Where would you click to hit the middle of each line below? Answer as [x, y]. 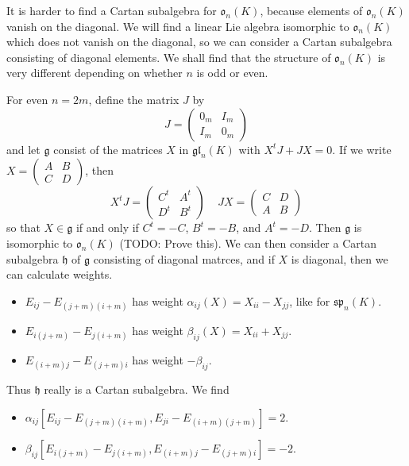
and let [23, 149]
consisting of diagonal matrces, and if [184, 258]
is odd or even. [232, 73]
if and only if [107, 227]
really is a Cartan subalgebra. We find [137, 389]
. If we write [362, 149]
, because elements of [311, 10]
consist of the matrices [108, 149]
